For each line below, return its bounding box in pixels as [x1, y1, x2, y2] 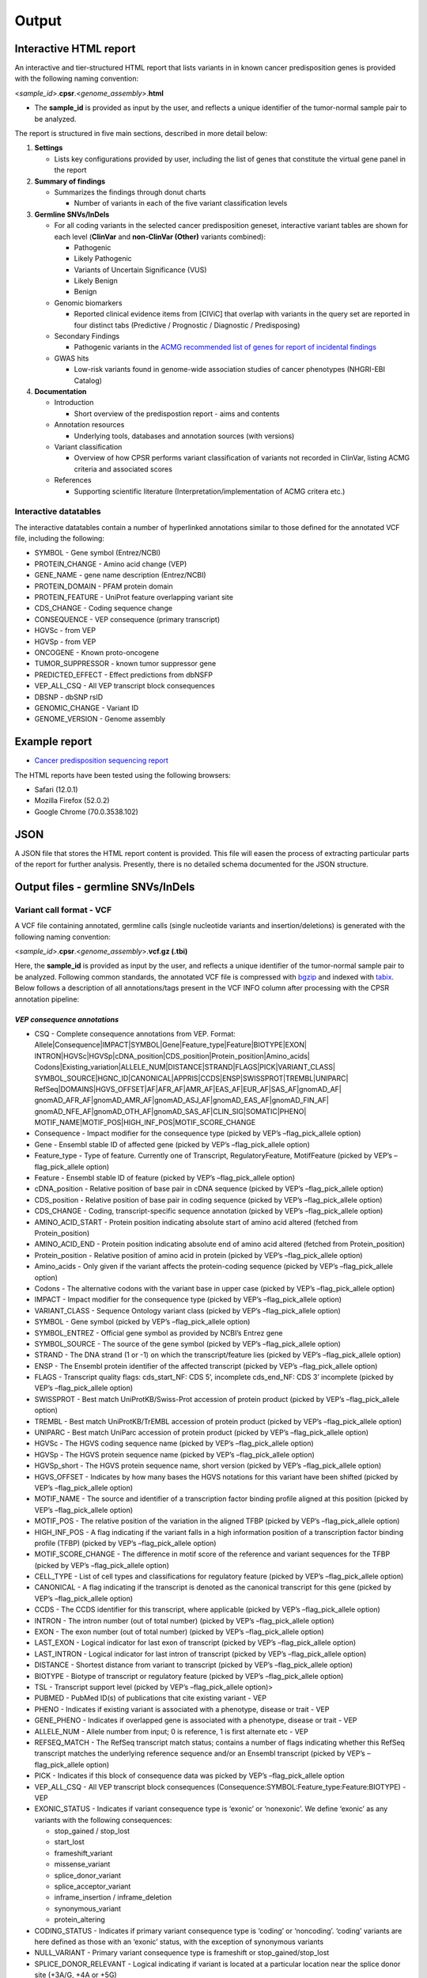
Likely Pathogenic [74, 254, 132, 263]
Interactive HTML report [14, 42, 136, 55]
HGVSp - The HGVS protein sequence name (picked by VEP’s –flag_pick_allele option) [34, 1449, 316, 1459]
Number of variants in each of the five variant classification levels [74, 199, 288, 208]
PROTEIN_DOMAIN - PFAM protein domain [34, 582, 173, 591]
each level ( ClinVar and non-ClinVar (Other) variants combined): [54, 232, 266, 241]
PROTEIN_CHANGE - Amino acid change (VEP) [34, 559, 187, 569]
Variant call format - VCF [14, 904, 112, 915]
